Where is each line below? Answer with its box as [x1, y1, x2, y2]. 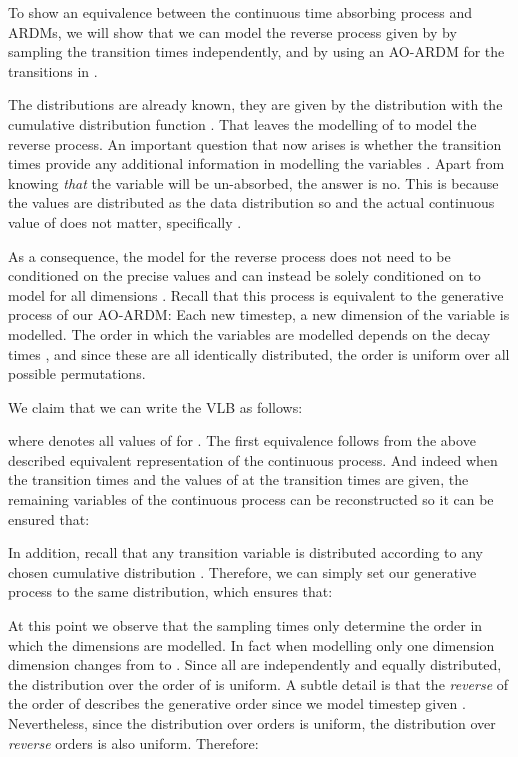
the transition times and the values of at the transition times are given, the [8, 469, 469, 490]
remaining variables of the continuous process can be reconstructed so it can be [8, 489, 494, 510]
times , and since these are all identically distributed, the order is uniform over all [8, 343, 510, 364]
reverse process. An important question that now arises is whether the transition [8, 133, 502, 154]
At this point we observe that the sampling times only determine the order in [8, 615, 483, 636]
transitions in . [8, 60, 98, 81]
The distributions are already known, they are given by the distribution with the [8, 94, 503, 115]
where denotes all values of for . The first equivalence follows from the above [8, 430, 476, 451]
